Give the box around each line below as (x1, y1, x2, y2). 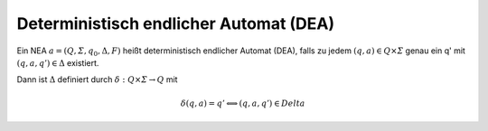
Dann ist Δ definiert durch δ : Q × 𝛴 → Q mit (16, 74, 178, 85)
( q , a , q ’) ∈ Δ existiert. (16, 57, 99, 68)
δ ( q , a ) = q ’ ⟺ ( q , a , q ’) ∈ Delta (180, 98, 306, 108)
